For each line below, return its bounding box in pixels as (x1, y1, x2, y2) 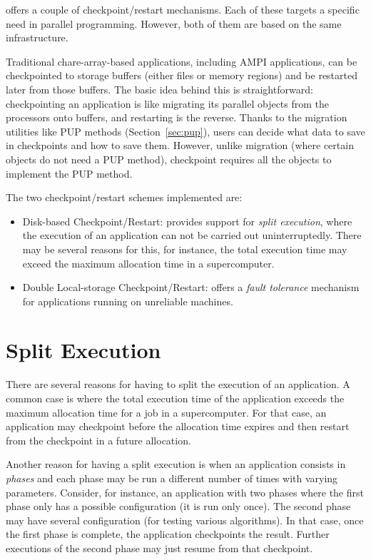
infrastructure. (6, 30, 68, 45)
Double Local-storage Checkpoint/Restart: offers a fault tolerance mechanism (22, 280, 360, 295)
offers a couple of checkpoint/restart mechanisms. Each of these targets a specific (6, 2, 360, 16)
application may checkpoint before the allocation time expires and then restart (6, 419, 350, 434)
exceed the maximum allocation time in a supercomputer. (22, 255, 275, 270)
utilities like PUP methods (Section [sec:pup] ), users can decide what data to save (6, 123, 365, 138)
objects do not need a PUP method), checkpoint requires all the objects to (6, 151, 332, 166)
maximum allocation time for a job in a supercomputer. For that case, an (6, 404, 327, 419)
